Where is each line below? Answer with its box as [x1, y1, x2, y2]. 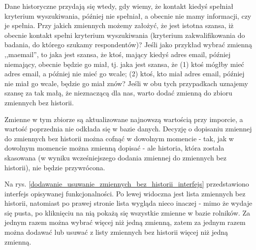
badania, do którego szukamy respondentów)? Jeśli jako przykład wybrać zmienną [4, 39, 253, 50]
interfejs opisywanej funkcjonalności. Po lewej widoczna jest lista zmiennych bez [4, 188, 246, 198]
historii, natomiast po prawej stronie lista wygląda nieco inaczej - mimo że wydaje [4, 198, 253, 208]
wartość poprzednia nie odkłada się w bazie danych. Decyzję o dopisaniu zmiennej [4, 124, 252, 134]
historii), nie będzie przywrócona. [4, 162, 105, 172]
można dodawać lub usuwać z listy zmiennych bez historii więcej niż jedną [4, 227, 228, 237]
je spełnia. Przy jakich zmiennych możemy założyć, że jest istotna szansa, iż [4, 20, 234, 31]
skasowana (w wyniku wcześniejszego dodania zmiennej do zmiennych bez [4, 152, 226, 162]
